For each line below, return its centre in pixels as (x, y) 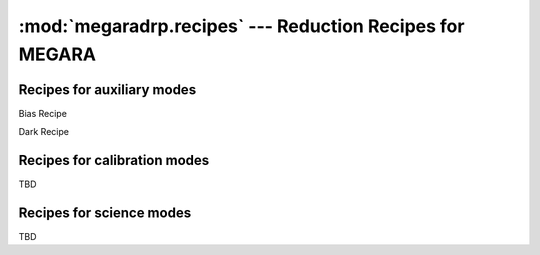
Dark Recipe (44, 132)
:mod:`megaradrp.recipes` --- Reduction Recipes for (241, 26)
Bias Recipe (42, 113)
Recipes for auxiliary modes (107, 89)
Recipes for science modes (105, 212)
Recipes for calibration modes (114, 160)
